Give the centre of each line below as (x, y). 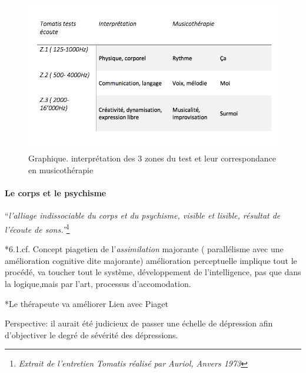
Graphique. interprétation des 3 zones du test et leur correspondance (152, 158)
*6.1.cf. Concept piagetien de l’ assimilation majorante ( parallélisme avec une (144, 249)
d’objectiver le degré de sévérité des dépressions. (92, 334)
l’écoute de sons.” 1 (37, 228)
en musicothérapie (61, 170)
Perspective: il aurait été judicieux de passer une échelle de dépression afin (139, 323)
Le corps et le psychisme (56, 193)
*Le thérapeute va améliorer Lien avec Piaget (87, 303)
